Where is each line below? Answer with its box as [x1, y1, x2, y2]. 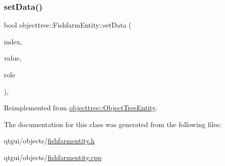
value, [4, 53, 22, 63]
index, [4, 36, 22, 46]
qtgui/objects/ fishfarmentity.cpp [4, 152, 102, 162]
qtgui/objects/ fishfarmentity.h [4, 135, 95, 146]
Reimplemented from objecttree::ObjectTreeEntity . [4, 102, 157, 113]
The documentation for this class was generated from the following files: [4, 119, 222, 129]
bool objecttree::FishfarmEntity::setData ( [4, 20, 132, 30]
